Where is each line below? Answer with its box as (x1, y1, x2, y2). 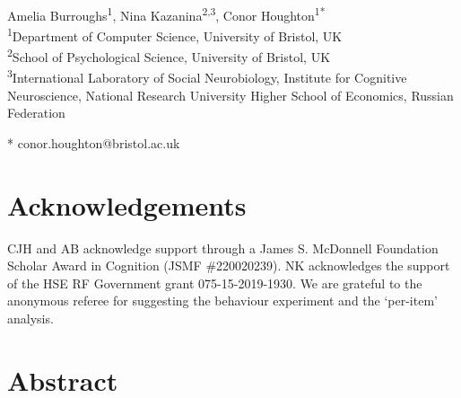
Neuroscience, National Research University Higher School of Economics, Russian (7, 85, 454, 104)
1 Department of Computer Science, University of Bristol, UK (7, 23, 343, 45)
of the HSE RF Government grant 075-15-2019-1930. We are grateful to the (7, 273, 422, 292)
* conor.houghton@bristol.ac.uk (7, 133, 180, 152)
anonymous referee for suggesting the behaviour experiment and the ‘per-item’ (7, 291, 438, 310)
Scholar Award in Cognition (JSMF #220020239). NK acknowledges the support (7, 256, 450, 275)
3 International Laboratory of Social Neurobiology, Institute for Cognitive (7, 66, 407, 86)
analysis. (7, 308, 54, 327)
